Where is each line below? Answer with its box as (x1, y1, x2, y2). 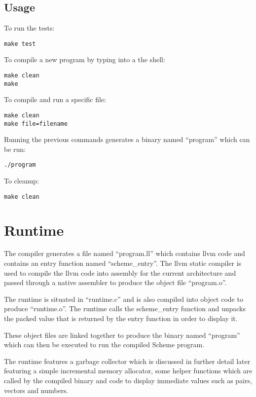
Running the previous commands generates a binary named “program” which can (4, 134, 250, 144)
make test (4, 40, 36, 47)
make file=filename (4, 120, 68, 127)
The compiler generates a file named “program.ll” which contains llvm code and (4, 248, 245, 258)
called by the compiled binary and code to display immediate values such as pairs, (4, 375, 252, 386)
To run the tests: (4, 23, 55, 33)
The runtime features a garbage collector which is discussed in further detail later (4, 356, 251, 366)
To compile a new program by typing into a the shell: (4, 54, 165, 65)
